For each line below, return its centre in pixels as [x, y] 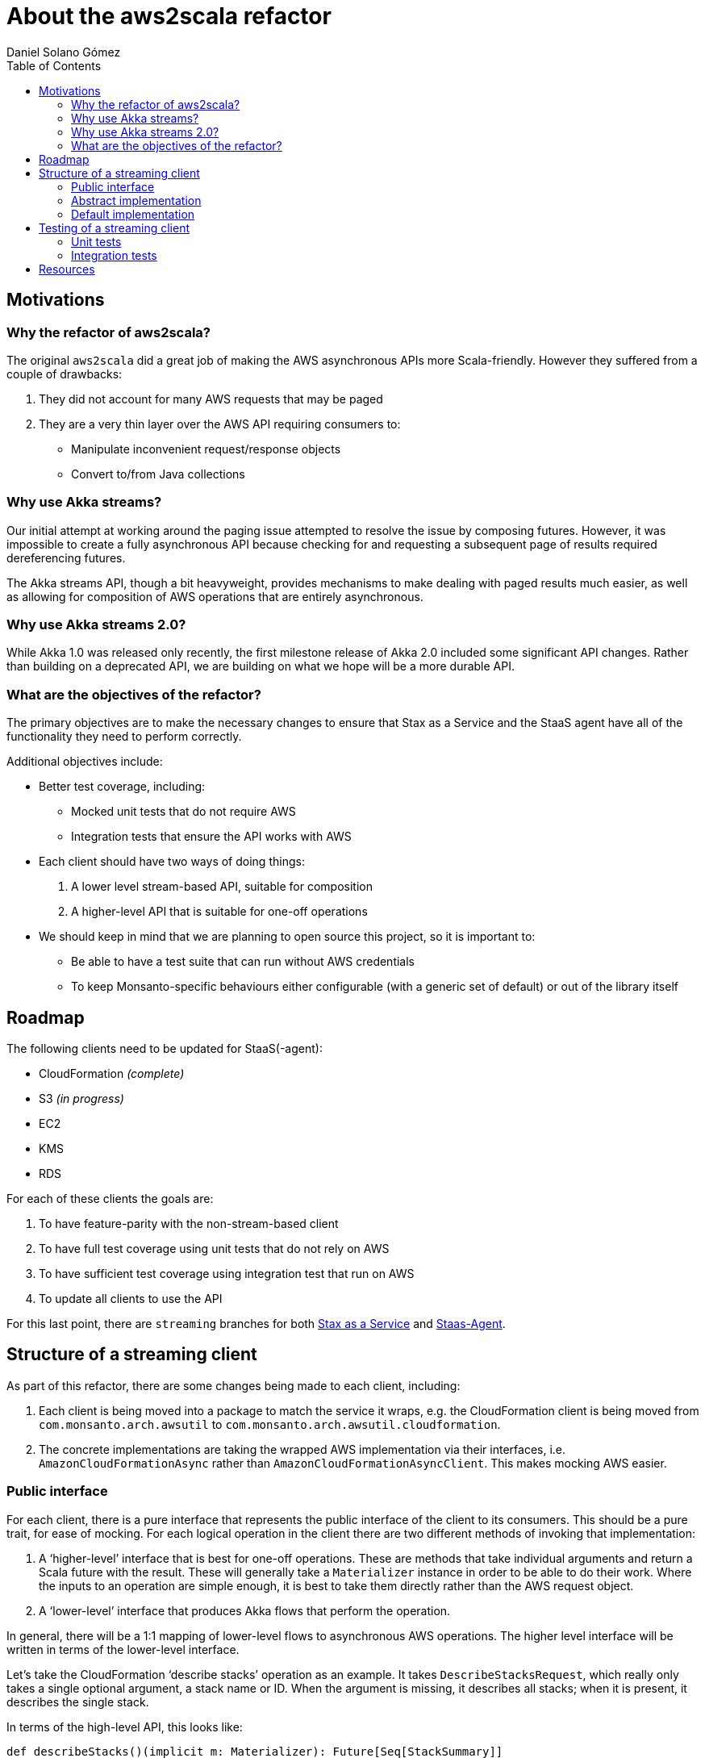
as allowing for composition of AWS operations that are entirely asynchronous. [215, 596]
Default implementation [133, 214]
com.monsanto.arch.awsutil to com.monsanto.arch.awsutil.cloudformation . [270, 1424]
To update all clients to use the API [131, 1299]
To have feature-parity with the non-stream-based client [189, 1224]
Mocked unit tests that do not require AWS [184, 812]
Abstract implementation [136, 200]
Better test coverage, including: [122, 787]
